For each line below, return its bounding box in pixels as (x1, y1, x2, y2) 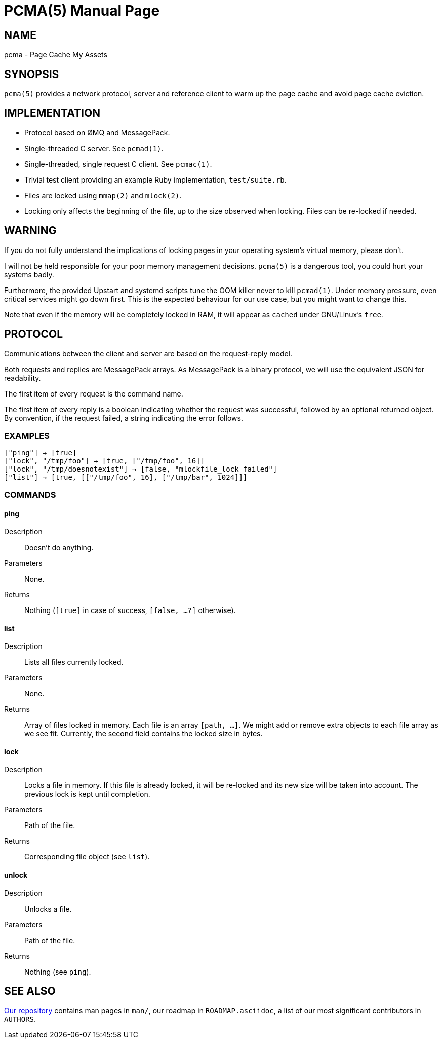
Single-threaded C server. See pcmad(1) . (24, 143, 164, 153)
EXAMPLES (4, 430, 50, 441)
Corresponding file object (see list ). (24, 852, 150, 861)
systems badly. (4, 270, 54, 279)
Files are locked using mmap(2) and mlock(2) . (24, 191, 182, 200)
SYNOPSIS (4, 67, 59, 81)
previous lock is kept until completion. (24, 789, 150, 799)
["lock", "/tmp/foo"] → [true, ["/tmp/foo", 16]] (4, 457, 205, 465)
